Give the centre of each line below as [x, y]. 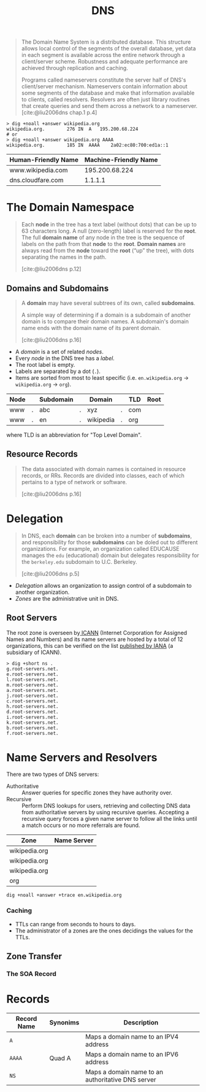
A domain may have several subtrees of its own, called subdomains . [108, 303]
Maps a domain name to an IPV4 [132, 1036]
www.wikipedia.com [39, 171]
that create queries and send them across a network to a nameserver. [109, 106]
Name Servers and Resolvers [82, 757]
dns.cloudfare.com [36, 180]
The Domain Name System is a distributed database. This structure [106, 42]
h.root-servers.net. [33, 706]
